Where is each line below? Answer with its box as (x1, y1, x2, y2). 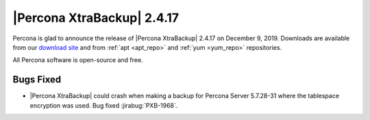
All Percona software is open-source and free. (12, 56, 143, 64)
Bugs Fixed (12, 74, 62, 85)
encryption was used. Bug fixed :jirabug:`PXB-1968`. (29, 101, 178, 109)
